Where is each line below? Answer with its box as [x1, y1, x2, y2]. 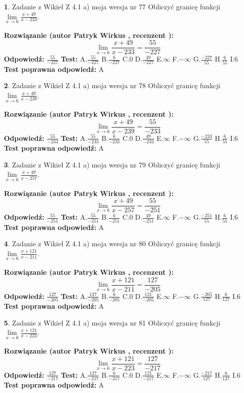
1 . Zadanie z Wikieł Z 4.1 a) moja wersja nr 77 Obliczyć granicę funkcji [4, 1, 220, 11]
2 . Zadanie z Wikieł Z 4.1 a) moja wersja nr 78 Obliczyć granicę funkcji [4, 80, 220, 91]
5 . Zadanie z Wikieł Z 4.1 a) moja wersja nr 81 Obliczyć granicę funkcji [4, 317, 220, 327]
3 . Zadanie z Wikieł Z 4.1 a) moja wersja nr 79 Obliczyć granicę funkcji [4, 159, 220, 169]
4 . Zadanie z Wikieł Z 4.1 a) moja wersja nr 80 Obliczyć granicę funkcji [4, 238, 220, 249]
